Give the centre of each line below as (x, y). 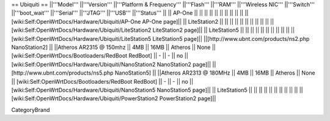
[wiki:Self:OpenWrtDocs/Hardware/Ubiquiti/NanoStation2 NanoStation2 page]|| (111, 64)
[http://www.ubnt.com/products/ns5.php (62, 73)
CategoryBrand (31, 109)
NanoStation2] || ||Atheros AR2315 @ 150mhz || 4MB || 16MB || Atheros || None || (114, 47)
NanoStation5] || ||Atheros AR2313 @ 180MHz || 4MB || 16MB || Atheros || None (215, 73)
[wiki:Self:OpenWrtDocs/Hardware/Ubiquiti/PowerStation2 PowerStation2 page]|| (114, 98)
